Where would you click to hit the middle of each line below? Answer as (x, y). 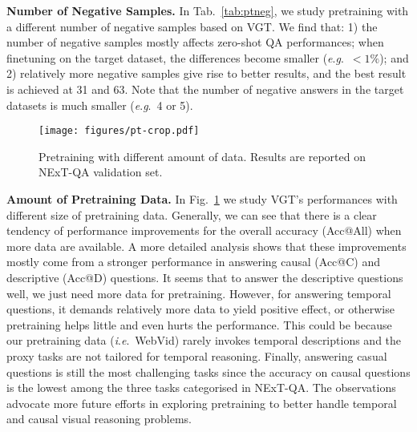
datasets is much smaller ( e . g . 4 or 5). (100, 105)
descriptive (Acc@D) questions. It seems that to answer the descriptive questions (205, 277)
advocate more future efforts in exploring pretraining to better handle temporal (202, 403)
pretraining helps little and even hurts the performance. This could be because (199, 324)
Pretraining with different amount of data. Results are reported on (202, 156)
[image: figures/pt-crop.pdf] (119, 131)
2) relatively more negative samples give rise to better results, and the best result (206, 73)
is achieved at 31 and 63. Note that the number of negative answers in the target (205, 89)
